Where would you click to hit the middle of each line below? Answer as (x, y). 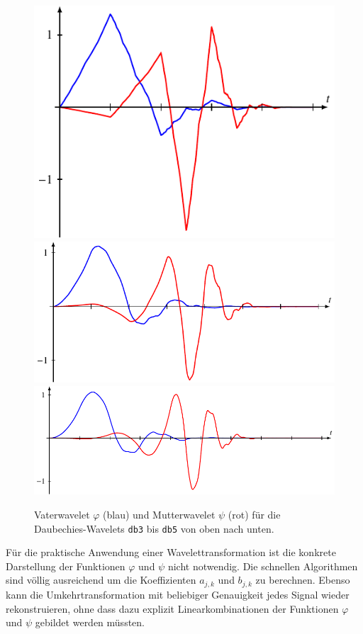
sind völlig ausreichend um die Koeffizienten (101, 580)
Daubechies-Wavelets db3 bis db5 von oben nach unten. (154, 528)
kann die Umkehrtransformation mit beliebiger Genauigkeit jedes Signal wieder (178, 594)
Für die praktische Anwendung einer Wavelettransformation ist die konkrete (171, 552)
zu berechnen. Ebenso (303, 580)
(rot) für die (254, 515)
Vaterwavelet (62, 515)
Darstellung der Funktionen (66, 566)
